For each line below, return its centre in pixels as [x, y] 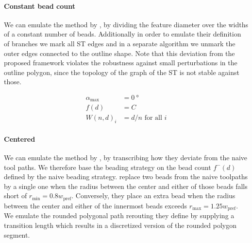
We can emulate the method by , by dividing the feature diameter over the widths [126, 24]
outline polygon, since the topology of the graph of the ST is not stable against [122, 72]
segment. [17, 234]
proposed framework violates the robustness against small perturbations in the [121, 63]
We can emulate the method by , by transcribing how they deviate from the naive [126, 158]
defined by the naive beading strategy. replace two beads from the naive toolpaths [126, 177]
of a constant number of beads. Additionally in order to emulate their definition [123, 34]
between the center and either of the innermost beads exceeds [96, 205]
